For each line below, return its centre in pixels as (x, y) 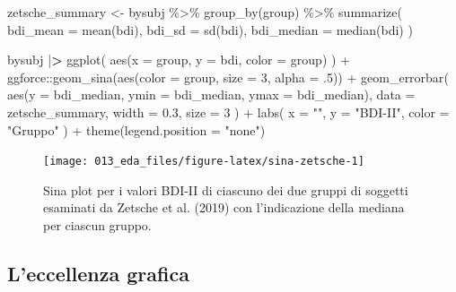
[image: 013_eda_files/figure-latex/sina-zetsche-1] (204, 162)
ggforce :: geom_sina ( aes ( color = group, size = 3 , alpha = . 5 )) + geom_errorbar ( (228, 77)
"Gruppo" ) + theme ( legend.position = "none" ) (136, 129)
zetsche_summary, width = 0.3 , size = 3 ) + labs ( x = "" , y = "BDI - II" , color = (228, 112)
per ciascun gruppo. (97, 225)
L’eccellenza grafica (98, 273)
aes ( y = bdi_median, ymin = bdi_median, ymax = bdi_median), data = (211, 94)
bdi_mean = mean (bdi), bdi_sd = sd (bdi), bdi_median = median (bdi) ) (210, 29)
